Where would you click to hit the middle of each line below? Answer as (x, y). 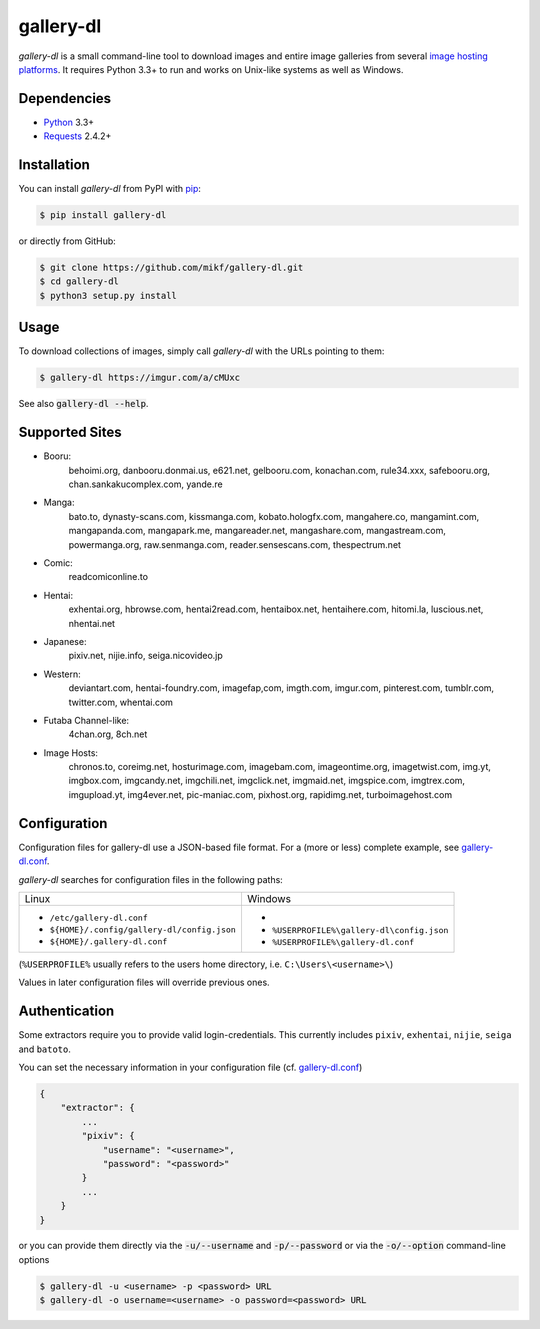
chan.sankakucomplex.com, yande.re (146, 484)
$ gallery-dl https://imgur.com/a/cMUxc (139, 378)
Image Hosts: (71, 752)
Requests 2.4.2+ (77, 136)
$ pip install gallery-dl (103, 215)
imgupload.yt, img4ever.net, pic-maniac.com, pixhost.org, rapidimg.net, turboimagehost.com (260, 794)
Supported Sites (70, 432)
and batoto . (45, 1049)
